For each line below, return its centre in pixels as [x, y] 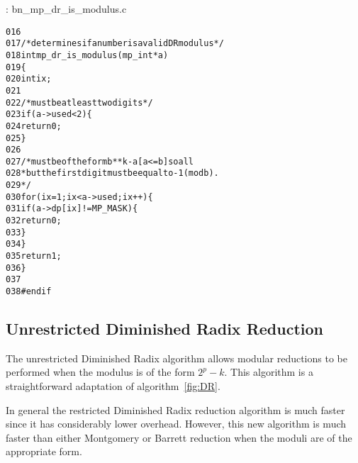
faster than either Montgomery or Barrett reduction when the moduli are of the [179, 437]
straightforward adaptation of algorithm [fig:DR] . [113, 386]
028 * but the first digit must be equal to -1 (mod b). [112, 173]
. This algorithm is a [269, 372]
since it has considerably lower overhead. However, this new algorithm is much [176, 424]
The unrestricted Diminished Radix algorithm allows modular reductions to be [177, 358]
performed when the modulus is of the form [100, 372]
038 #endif [29, 292]
